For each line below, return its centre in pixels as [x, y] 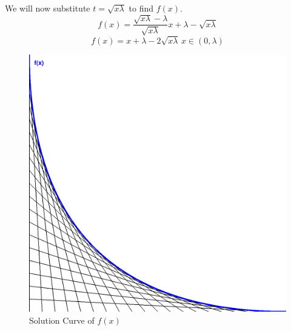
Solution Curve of [62, 320]
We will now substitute [48, 8]
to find [141, 8]
